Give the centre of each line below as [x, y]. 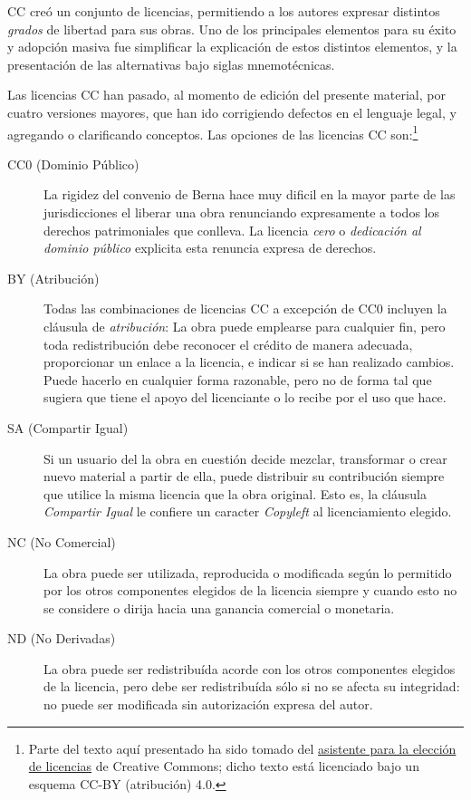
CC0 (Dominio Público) [73, 164]
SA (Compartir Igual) [68, 427]
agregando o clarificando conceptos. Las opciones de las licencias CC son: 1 [213, 132]
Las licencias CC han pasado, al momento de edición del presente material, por [226, 95]
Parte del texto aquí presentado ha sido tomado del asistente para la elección [242, 748]
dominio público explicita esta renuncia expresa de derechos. [210, 248]
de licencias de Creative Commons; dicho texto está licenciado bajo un [224, 766]
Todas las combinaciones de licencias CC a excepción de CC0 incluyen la [245, 308]
